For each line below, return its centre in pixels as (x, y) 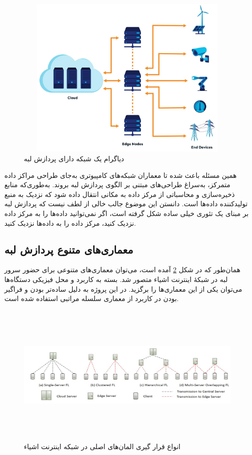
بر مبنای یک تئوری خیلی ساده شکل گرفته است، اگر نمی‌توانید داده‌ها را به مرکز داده (126, 213)
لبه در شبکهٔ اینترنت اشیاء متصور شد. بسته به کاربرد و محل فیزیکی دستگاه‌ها (116, 279)
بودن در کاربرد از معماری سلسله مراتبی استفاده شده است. (92, 298)
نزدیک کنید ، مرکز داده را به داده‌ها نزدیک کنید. (70, 223)
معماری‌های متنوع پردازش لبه (69, 249)
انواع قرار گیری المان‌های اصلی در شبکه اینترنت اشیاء (102, 446)
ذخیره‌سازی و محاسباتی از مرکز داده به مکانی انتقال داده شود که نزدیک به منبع (120, 194)
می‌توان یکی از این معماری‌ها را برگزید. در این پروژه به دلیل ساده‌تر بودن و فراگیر (123, 289)
